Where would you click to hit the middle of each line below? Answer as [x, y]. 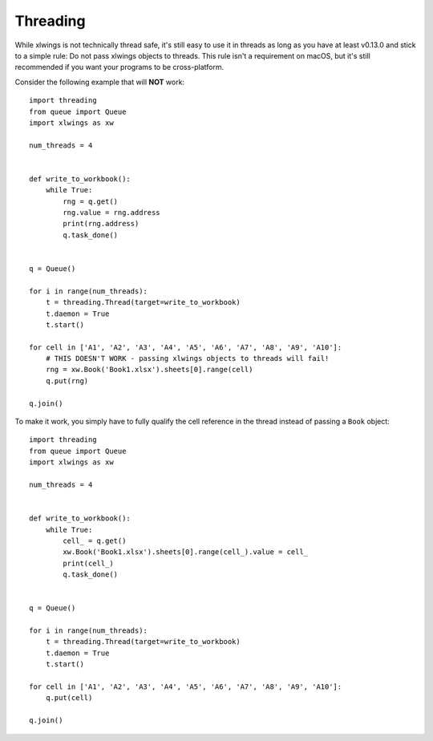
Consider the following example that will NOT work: [99, 82]
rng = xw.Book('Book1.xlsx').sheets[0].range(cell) [149, 370]
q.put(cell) [69, 698]
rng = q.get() [91, 201]
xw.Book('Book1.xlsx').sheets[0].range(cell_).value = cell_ [186, 552]
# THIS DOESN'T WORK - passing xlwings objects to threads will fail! [187, 358]
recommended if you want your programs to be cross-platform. [119, 67]
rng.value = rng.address [111, 213]
